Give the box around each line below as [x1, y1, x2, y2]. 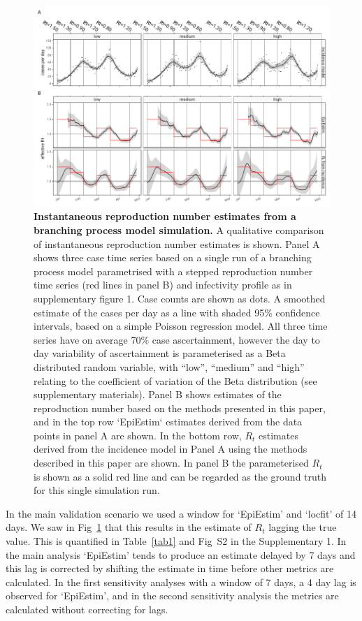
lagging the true [268, 520, 337, 534]
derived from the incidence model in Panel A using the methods [34, 441, 307, 456]
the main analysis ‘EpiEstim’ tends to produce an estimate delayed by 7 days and [6, 547, 356, 562]
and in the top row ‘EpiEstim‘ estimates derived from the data [34, 414, 303, 429]
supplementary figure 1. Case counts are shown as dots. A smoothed [34, 291, 326, 305]
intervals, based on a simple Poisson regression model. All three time [34, 319, 328, 333]
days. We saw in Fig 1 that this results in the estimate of [6, 520, 252, 534]
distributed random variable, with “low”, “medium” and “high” [34, 359, 305, 374]
